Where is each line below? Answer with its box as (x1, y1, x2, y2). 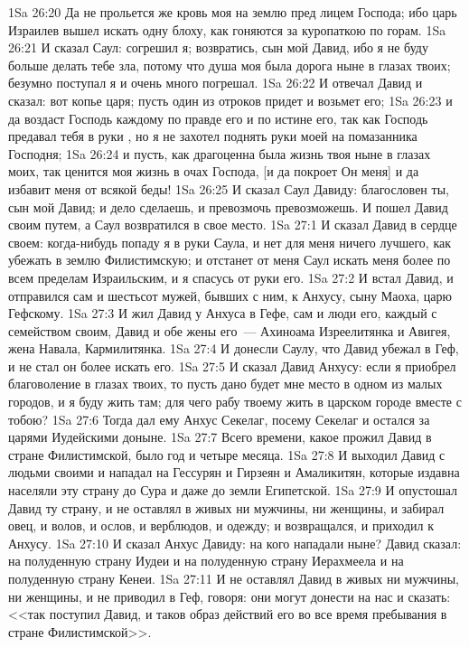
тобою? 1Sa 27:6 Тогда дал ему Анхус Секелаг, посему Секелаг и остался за (8, 409, 430, 428)
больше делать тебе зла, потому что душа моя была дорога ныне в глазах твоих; (8, 55, 451, 74)
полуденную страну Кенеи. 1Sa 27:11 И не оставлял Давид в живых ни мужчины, (8, 569, 459, 587)
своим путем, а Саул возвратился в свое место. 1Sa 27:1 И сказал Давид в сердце (8, 215, 457, 234)
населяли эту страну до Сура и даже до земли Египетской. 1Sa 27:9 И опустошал (8, 481, 458, 500)
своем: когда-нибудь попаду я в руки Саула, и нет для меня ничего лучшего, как (8, 232, 452, 251)
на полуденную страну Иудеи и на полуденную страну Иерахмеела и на (8, 551, 404, 570)
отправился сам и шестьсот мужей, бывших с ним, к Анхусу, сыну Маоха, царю (8, 286, 452, 305)
